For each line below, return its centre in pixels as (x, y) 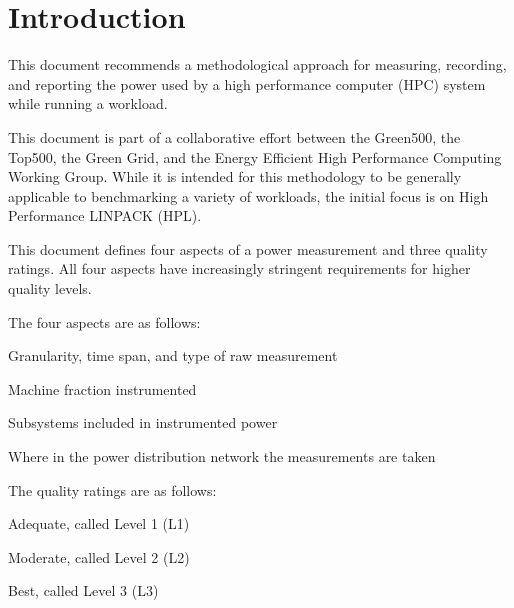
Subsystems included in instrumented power (143, 422)
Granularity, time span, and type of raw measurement (173, 355)
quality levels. (50, 288)
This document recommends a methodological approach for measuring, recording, (257, 64)
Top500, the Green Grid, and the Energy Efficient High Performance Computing (255, 156)
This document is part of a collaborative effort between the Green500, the (234, 136)
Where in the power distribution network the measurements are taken (222, 456)
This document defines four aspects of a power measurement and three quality (248, 248)
